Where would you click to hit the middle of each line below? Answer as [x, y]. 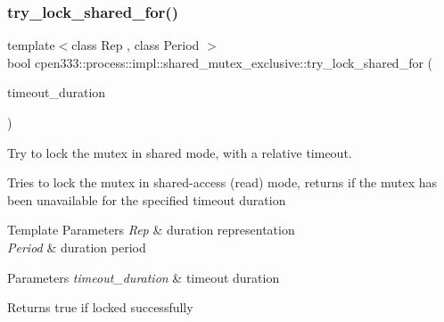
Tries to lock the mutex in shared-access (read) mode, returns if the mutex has [222, 182]
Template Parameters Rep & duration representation [151, 230]
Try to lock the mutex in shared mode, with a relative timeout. [180, 152]
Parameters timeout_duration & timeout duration [144, 277]
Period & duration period [77, 247]
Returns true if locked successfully [100, 307]
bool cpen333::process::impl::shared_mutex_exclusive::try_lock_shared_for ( [220, 62]
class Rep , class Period [136, 45]
